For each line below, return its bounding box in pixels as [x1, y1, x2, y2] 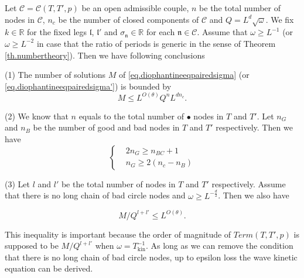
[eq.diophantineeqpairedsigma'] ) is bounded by [5, 80, 172, 92]
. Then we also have [218, 189, 289, 201]
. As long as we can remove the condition [145, 239, 293, 252]
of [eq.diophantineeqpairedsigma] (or [119, 68, 250, 81]
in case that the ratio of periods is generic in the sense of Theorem [36, 37, 276, 49]
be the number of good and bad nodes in [33, 121, 180, 133]
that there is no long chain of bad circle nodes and [5, 189, 186, 201]
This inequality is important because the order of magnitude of [5, 228, 231, 240]
